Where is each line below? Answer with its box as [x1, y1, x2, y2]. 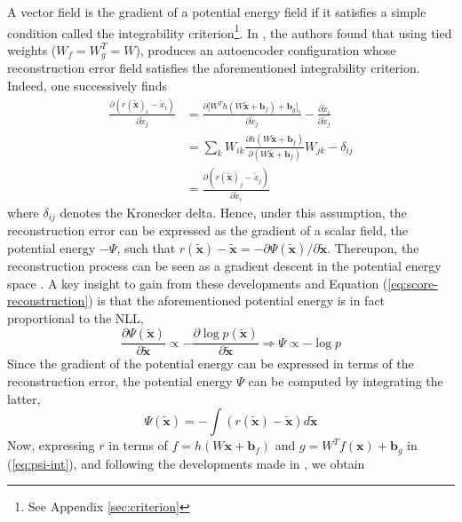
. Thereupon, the [327, 238, 419, 257]
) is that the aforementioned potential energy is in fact [88, 291, 386, 310]
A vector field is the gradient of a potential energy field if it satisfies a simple [7, 3, 426, 20]
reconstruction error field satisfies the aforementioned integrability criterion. [7, 59, 420, 77]
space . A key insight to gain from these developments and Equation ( [7, 273, 388, 292]
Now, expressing [7, 436, 95, 455]
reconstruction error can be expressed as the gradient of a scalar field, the [7, 221, 409, 240]
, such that [116, 238, 176, 257]
